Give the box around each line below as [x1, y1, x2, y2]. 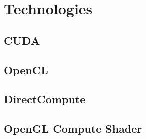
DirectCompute [4, 91, 86, 107]
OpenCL [4, 62, 48, 77]
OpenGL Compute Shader [4, 121, 142, 136]
